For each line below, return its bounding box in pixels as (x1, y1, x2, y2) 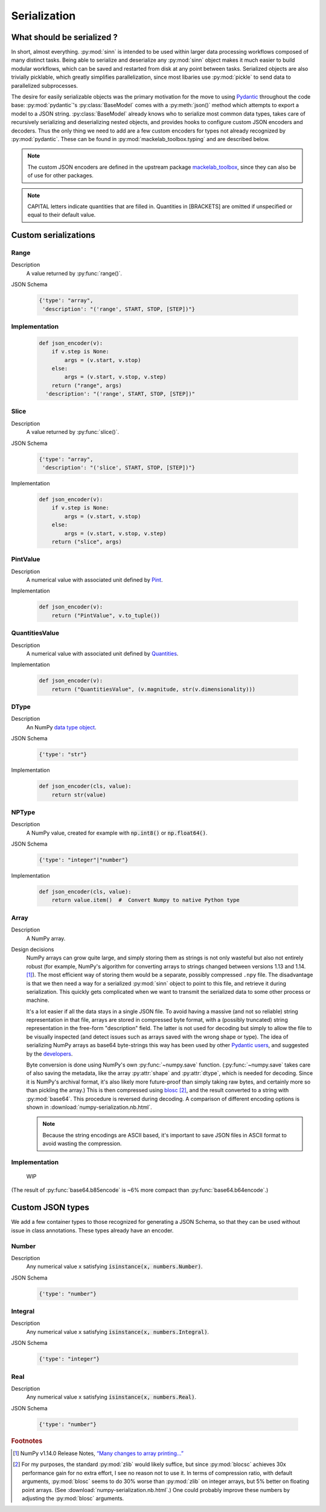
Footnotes (11, 1436, 43, 1445)
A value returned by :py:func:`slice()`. (26, 429, 120, 436)
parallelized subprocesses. (11, 82, 78, 89)
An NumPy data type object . (26, 723, 97, 731)
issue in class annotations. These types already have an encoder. (11, 1226, 174, 1234)
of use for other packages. (27, 172, 94, 179)
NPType (11, 808, 36, 817)
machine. (26, 996, 50, 1004)
